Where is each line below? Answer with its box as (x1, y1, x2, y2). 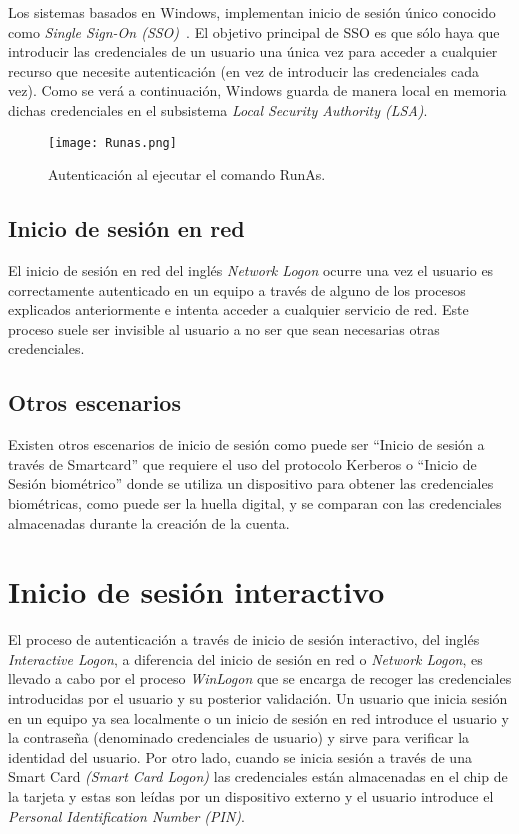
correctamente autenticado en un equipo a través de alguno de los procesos (8, 279, 466, 300)
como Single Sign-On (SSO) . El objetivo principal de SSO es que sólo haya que (8, 21, 500, 42)
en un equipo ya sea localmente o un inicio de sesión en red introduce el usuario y (8, 707, 509, 728)
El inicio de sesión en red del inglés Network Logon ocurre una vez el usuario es (8, 260, 494, 281)
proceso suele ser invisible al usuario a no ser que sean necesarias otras (8, 318, 440, 339)
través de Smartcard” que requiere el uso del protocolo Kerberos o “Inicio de (8, 453, 477, 474)
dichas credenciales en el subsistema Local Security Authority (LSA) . (8, 99, 428, 120)
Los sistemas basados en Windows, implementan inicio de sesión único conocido (8, 2, 496, 22)
